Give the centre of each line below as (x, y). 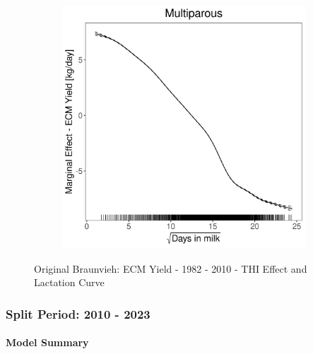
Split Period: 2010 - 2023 (78, 313)
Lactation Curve (69, 282)
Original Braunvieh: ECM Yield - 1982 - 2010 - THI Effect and (171, 268)
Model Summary (47, 342)
